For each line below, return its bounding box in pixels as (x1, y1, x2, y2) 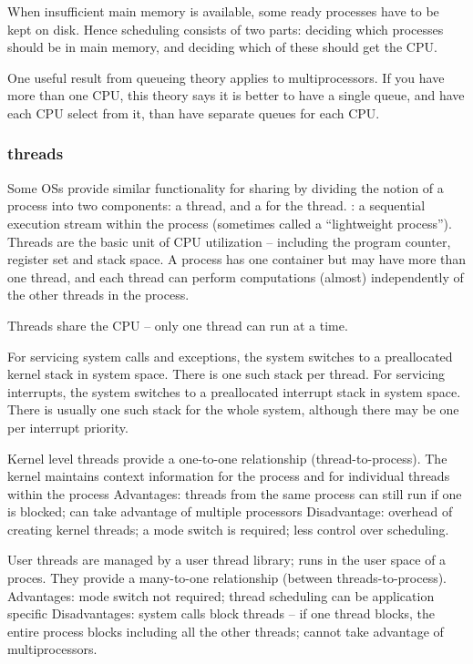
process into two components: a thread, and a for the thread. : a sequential (7, 196, 426, 215)
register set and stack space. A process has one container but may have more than (7, 250, 467, 269)
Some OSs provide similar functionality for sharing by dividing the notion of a (7, 178, 444, 197)
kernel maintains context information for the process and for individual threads (7, 466, 450, 485)
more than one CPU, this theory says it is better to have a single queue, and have (7, 86, 465, 105)
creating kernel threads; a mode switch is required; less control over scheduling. (7, 519, 449, 538)
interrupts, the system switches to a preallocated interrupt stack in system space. (7, 382, 461, 401)
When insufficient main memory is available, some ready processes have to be (7, 2, 439, 20)
